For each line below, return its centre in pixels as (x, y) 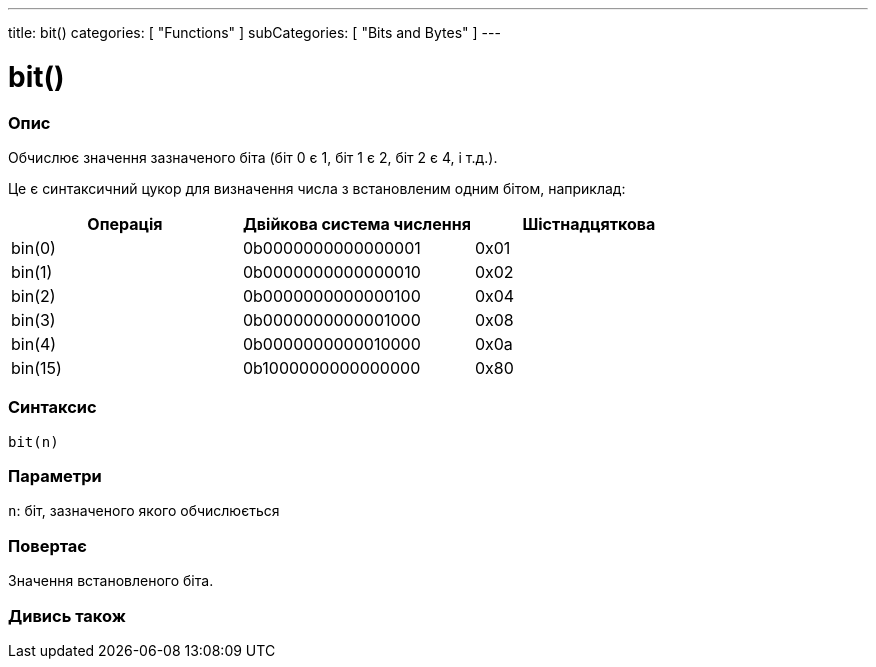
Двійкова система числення (356, 223)
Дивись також (67, 615)
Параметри (55, 476)
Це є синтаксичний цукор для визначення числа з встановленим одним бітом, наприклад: (317, 188)
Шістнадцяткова (589, 223)
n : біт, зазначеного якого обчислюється (144, 511)
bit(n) (33, 441)
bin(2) (33, 295)
